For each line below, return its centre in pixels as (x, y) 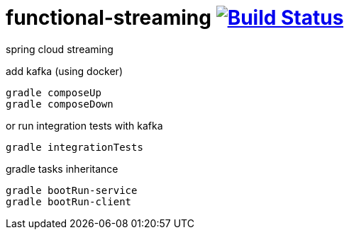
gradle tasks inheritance (62, 168)
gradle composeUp (54, 92)
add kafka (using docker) (64, 71)
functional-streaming (109, 18)
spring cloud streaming (60, 49)
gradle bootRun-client (69, 201)
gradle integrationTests (74, 147)
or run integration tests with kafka (84, 125)
